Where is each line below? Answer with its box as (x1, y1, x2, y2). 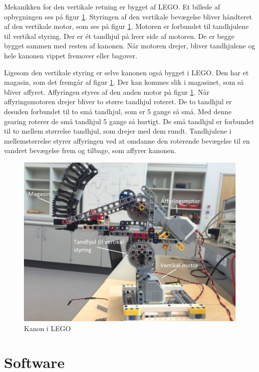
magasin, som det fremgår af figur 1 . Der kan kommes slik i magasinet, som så (4, 77, 244, 87)
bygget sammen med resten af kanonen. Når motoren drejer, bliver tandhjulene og (4, 40, 256, 51)
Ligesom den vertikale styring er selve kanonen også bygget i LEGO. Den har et (4, 67, 249, 77)
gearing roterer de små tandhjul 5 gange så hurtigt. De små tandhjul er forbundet (4, 116, 255, 126)
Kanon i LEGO (24, 323, 71, 333)
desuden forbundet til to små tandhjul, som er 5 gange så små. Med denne (4, 106, 232, 116)
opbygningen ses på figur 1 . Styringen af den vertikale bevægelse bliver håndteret (4, 11, 253, 21)
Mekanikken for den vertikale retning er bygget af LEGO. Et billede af (4, 1, 220, 11)
